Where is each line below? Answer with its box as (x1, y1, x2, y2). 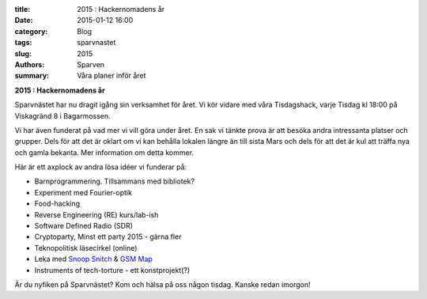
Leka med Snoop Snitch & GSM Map (34, 254, 153, 264)
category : (14, 26, 48, 36)
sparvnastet (77, 38, 116, 47)
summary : (14, 71, 50, 81)
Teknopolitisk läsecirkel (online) (34, 243, 138, 252)
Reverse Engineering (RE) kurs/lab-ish (34, 210, 159, 219)
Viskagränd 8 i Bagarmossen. (14, 111, 111, 120)
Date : (14, 16, 33, 25)
